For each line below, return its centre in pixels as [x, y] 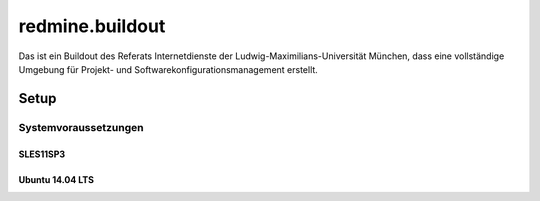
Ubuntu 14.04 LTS [56, 179]
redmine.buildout [92, 26]
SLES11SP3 [42, 154]
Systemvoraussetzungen [81, 127]
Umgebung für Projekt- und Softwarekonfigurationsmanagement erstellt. [168, 69]
